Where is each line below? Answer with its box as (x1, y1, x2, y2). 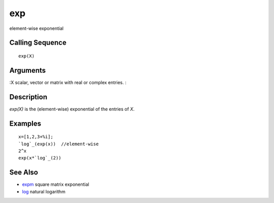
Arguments (9, 66, 46, 74)
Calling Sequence (9, 38, 67, 47)
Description (9, 93, 48, 101)
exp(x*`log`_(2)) (18, 155, 61, 161)
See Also (9, 168, 38, 177)
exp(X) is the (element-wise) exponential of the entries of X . (9, 106, 134, 112)
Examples (9, 119, 42, 128)
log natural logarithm (22, 188, 65, 194)
